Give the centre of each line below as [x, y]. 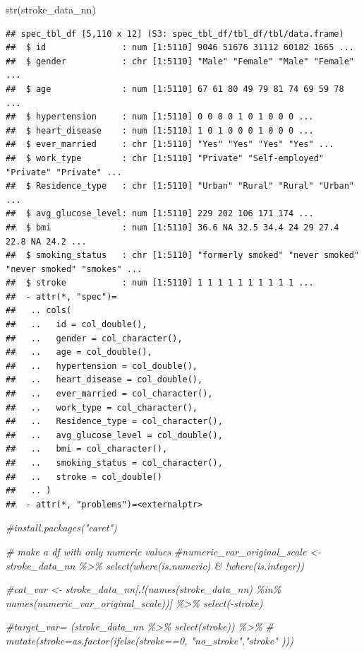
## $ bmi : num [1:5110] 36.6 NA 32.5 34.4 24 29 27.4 [172, 227]
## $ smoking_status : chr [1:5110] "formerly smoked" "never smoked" [183, 255]
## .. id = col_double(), [77, 325]
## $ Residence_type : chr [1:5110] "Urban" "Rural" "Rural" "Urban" [180, 186]
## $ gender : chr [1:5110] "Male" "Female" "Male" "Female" [180, 61]
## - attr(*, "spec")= [61, 296]
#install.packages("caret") [61, 528]
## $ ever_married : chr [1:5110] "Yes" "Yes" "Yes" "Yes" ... [170, 145]
